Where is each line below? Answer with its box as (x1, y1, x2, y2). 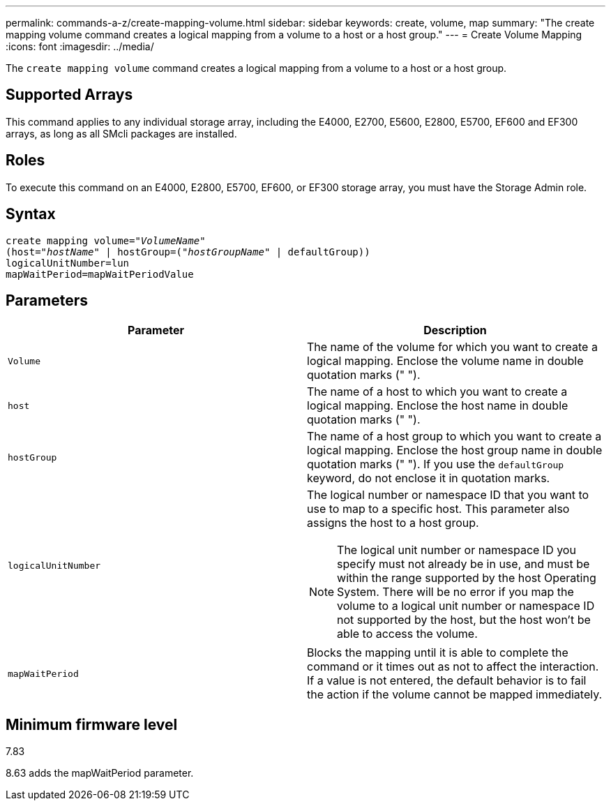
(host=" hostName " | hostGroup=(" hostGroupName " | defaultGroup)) (6, 246, 370, 258)
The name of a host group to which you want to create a (307, 429, 602, 444)
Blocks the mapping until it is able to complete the (307, 645, 568, 660)
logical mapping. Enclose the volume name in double (307, 354, 584, 368)
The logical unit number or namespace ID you (337, 543, 576, 558)
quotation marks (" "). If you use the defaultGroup (307, 457, 564, 472)
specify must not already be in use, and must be (337, 557, 590, 572)
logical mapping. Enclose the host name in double (307, 398, 568, 413)
